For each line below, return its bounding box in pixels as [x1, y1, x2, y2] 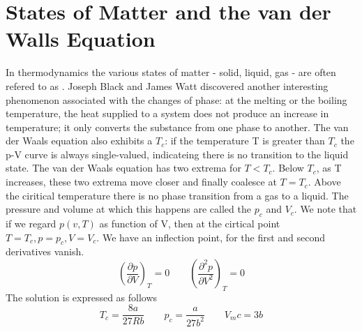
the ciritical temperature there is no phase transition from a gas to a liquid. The [6, 188, 349, 202]
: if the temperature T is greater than [165, 133, 325, 148]
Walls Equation [6, 24, 156, 53]
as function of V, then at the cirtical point [99, 216, 280, 231]
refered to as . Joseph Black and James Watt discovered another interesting [6, 78, 329, 93]
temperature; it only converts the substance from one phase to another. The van [6, 119, 349, 134]
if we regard [6, 216, 56, 231]
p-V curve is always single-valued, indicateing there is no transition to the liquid [6, 146, 349, 161]
